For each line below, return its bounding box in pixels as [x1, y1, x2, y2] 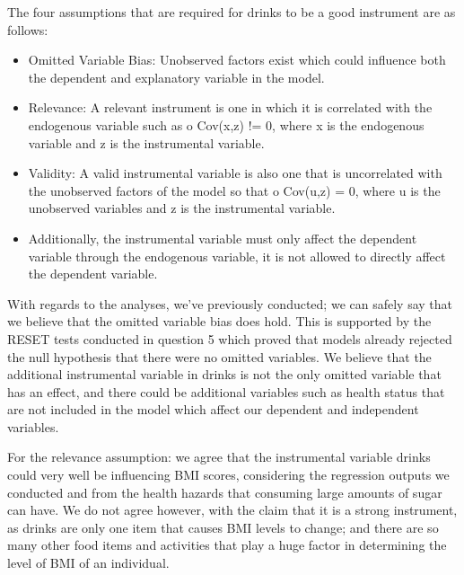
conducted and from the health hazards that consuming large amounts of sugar [7, 482, 442, 501]
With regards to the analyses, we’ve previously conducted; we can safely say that [7, 294, 452, 313]
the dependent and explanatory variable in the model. [28, 67, 325, 86]
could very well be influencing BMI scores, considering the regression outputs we [7, 465, 450, 484]
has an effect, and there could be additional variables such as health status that [7, 382, 445, 401]
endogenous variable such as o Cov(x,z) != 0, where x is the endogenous [28, 115, 425, 134]
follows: [7, 20, 48, 39]
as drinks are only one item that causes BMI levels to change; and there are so [7, 517, 439, 536]
